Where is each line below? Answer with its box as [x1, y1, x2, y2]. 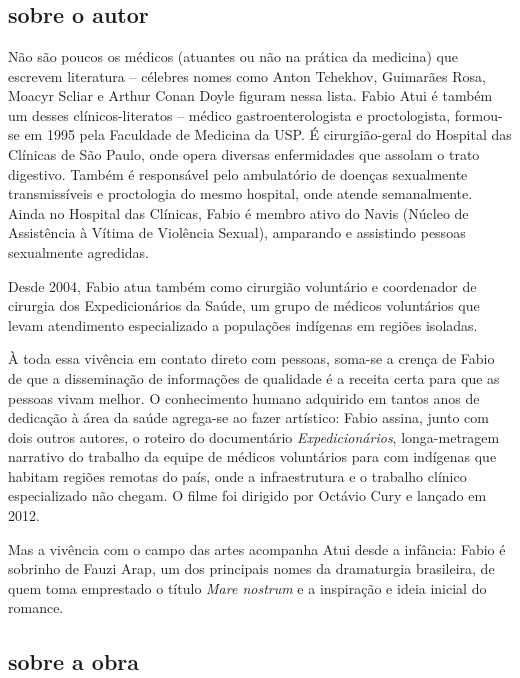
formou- [454, 104, 503, 125]
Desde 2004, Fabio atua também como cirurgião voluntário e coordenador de [8, 275, 477, 296]
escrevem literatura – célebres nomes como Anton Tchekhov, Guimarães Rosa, [8, 65, 486, 86]
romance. [8, 597, 64, 618]
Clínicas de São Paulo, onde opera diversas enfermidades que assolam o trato [8, 143, 480, 164]
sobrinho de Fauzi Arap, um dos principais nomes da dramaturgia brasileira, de [8, 558, 495, 579]
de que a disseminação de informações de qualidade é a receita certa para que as [8, 367, 500, 388]
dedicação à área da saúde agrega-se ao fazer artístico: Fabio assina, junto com [8, 407, 489, 428]
